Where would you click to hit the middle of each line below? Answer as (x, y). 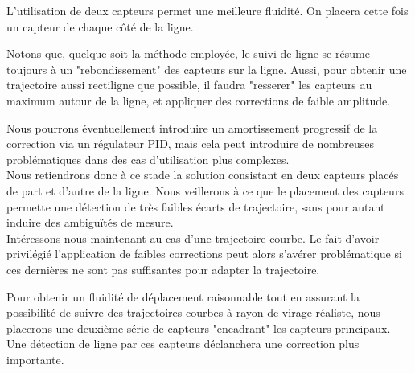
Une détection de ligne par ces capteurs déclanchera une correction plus (183, 344)
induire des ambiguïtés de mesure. (90, 222)
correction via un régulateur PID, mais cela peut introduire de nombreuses (191, 143)
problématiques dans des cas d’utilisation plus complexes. (148, 159)
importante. (35, 359)
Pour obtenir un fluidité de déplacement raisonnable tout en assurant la (183, 296)
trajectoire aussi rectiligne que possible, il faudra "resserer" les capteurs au (189, 85)
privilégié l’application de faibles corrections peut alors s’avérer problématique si (204, 254)
